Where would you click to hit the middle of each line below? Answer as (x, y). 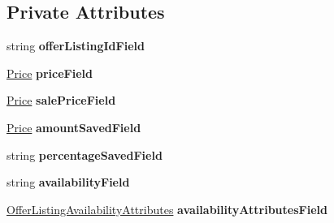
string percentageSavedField (85, 154)
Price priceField (50, 73)
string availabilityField (68, 182)
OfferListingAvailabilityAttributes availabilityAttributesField (167, 209)
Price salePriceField (61, 100)
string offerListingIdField (76, 46)
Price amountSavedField (74, 127)
